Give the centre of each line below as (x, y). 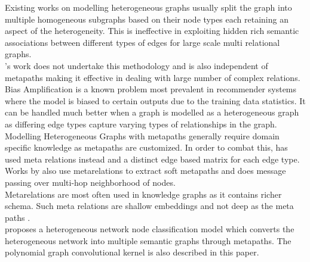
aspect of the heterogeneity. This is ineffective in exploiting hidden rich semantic (152, 31)
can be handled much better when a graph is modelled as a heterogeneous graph (152, 112)
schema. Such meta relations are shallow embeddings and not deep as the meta (149, 206)
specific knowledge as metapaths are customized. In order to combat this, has (146, 147)
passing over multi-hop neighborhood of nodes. (90, 182)
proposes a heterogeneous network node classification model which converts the (150, 229)
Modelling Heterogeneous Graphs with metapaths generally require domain (142, 135)
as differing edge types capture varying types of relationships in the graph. (141, 124)
